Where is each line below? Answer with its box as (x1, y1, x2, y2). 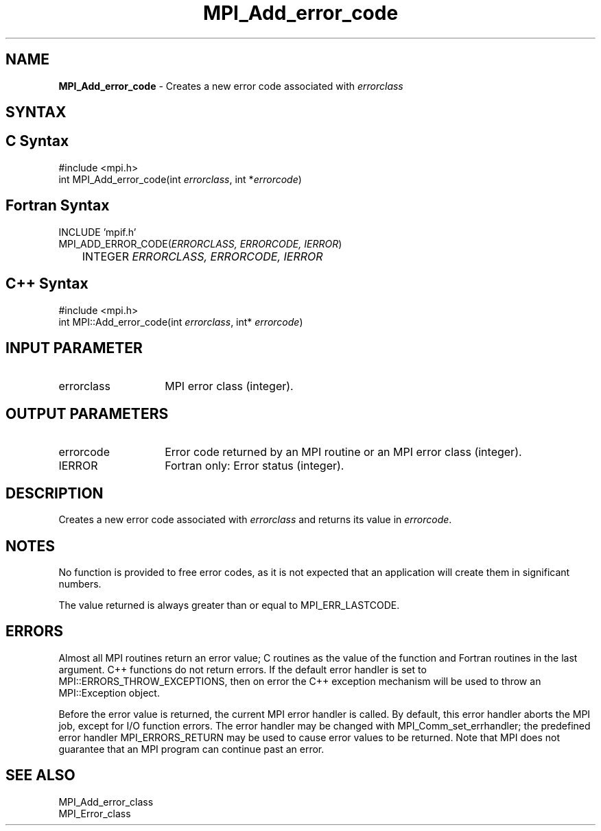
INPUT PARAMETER (5, 339, 143, 357)
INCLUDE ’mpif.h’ (58, 226, 137, 238)
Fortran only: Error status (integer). (165, 459, 344, 473)
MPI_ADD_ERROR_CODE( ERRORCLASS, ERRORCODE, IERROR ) (58, 237, 342, 250)
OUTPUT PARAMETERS (5, 405, 169, 422)
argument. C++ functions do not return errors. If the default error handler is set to (58, 663, 427, 675)
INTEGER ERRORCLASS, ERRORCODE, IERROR (82, 249, 323, 263)
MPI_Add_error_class (58, 795, 154, 808)
